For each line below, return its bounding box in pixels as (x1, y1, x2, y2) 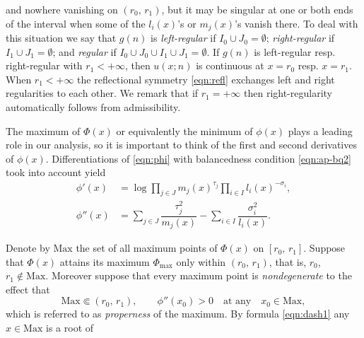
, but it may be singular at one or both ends (161, 2, 353, 16)
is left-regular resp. (254, 44, 336, 59)
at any (223, 296, 252, 307)
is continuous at (196, 58, 264, 73)
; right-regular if (266, 30, 335, 45)
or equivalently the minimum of (116, 123, 253, 138)
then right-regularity (244, 86, 332, 100)
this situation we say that (6, 30, 117, 45)
